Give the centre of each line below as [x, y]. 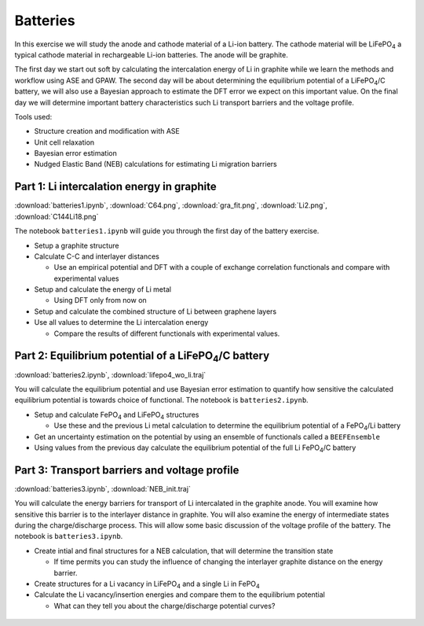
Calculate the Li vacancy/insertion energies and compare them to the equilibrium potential [179, 595]
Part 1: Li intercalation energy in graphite [115, 187]
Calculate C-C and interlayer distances [97, 256]
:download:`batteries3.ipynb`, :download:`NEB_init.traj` [103, 488]
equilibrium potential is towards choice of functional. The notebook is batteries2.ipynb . [162, 400]
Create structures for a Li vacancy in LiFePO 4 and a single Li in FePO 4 [147, 584]
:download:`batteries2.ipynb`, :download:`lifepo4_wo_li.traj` [110, 374]
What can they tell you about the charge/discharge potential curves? [164, 606]
